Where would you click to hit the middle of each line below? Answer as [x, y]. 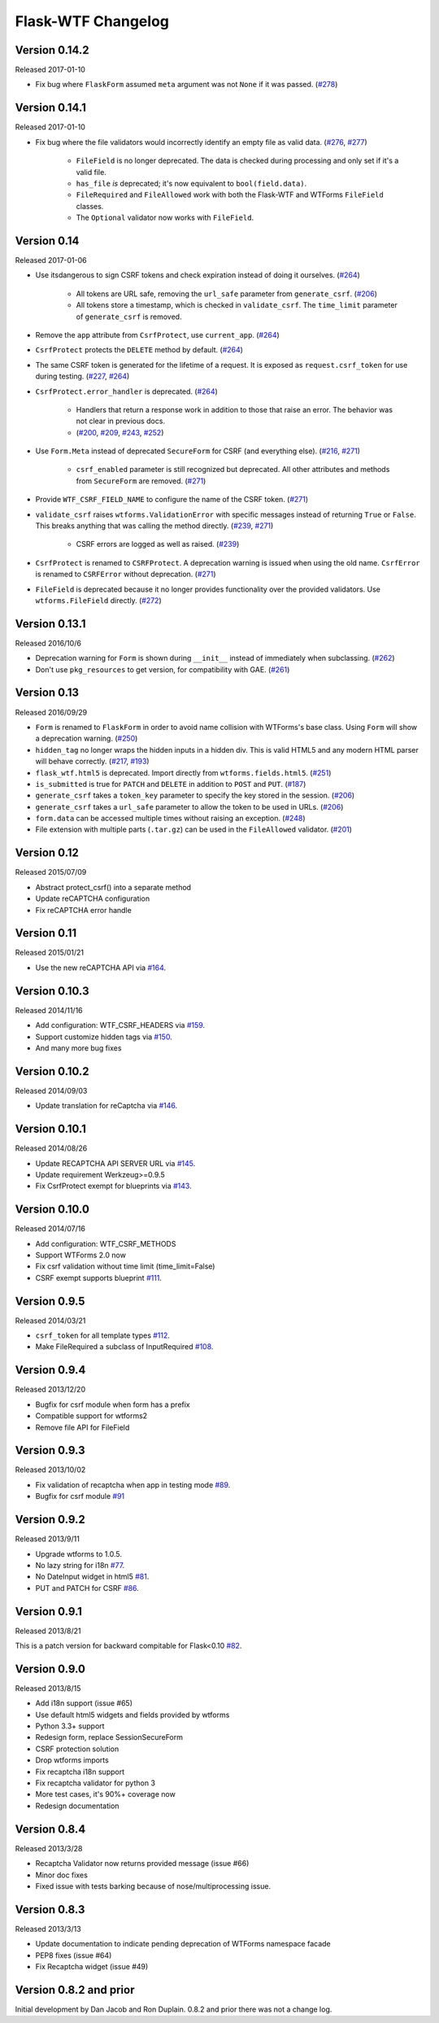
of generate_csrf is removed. [129, 317]
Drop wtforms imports [72, 1760]
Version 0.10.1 [51, 1129]
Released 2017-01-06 [51, 260]
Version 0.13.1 [50, 624]
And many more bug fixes [78, 1048]
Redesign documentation [77, 1806]
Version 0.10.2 [52, 1071]
